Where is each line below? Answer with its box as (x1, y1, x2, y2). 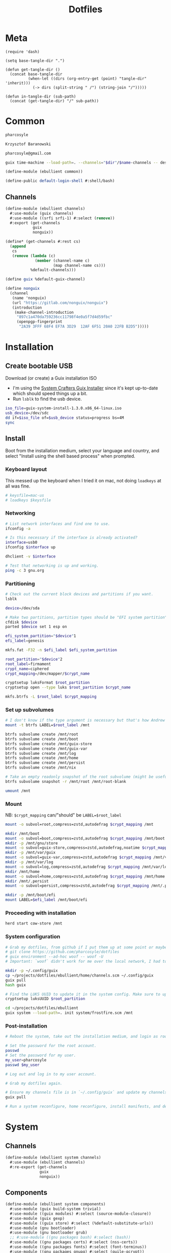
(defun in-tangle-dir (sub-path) (5, 94, 76, 99)
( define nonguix (5, 286, 40, 291)
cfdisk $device (5, 619, 38, 624)
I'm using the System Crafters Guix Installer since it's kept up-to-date (12, 385, 158, 391)
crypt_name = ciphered (5, 666, 49, 671)
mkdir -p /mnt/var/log (5, 860, 53, 865)
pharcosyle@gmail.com (5, 151, 51, 156)
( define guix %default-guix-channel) (5, 277, 85, 282)
